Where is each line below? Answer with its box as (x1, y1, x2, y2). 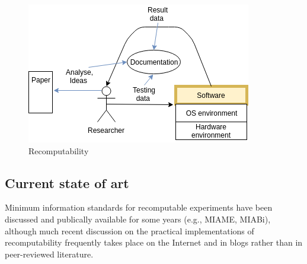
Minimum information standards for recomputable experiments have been (5, 201, 273, 214)
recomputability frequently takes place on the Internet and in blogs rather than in (5, 236, 303, 249)
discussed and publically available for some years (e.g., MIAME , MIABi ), (5, 212, 271, 225)
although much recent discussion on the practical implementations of (5, 224, 254, 237)
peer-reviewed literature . (5, 247, 94, 260)
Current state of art (5, 173, 129, 192)
